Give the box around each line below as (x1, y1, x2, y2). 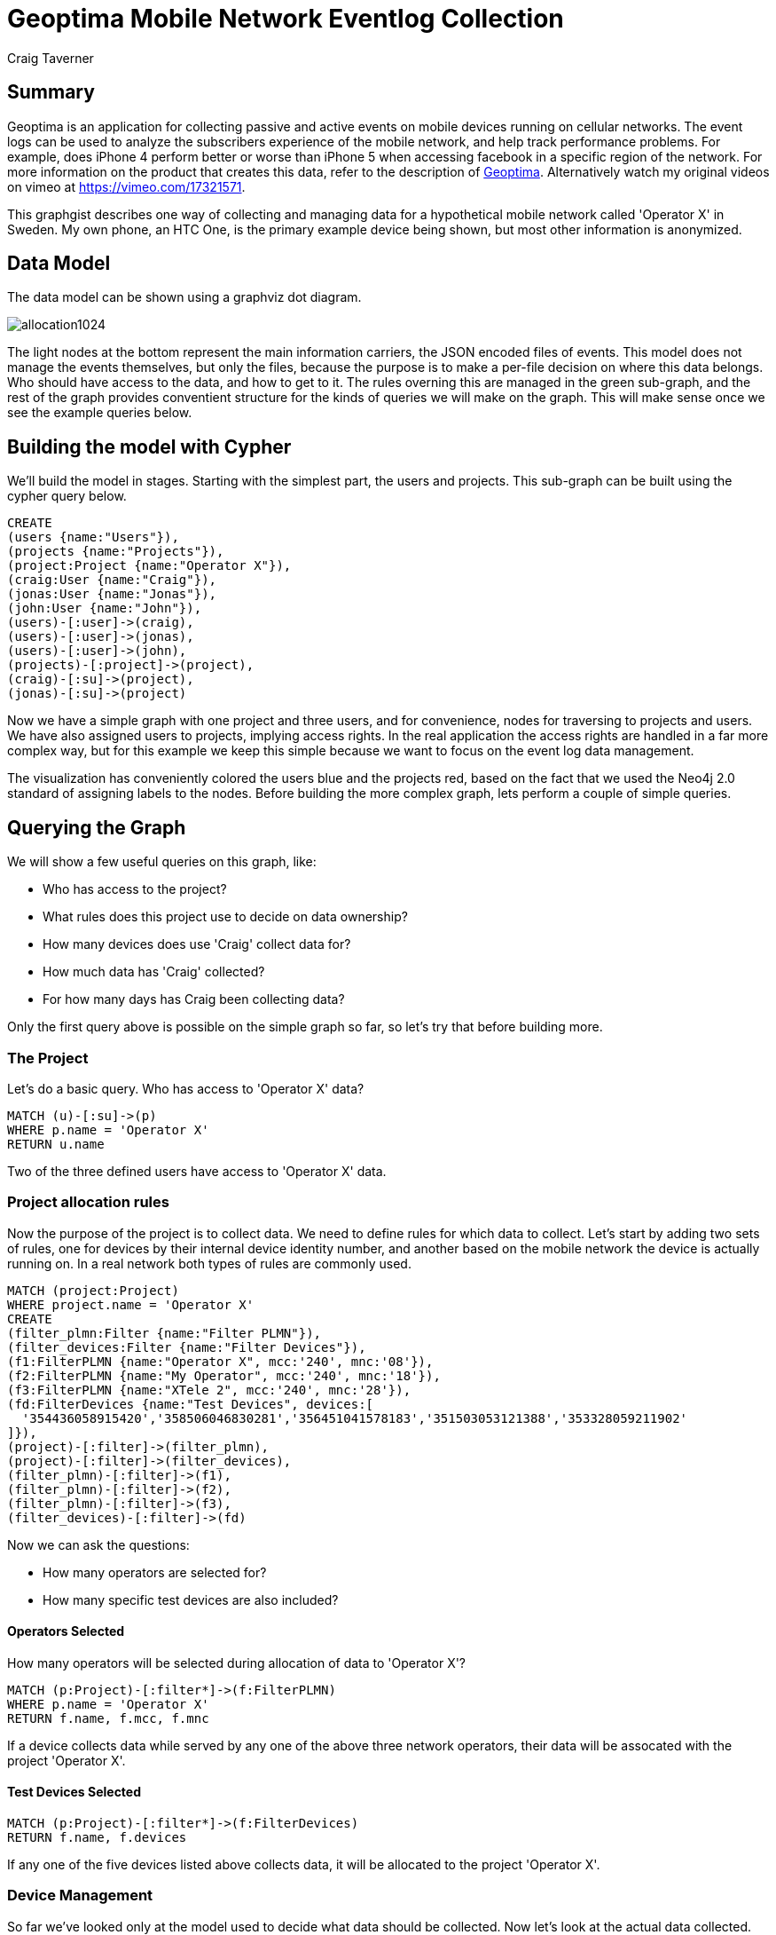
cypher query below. (7, 488, 127, 504)
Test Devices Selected (7, 1784, 142, 1800)
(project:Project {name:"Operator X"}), (7, 558, 292, 573)
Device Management (7, 1886, 153, 1905)
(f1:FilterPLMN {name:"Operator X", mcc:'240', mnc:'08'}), (7, 1354, 434, 1369)
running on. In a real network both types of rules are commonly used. (7, 1255, 412, 1271)
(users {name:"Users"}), (7, 530, 179, 545)
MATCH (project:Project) (7, 1283, 179, 1298)
